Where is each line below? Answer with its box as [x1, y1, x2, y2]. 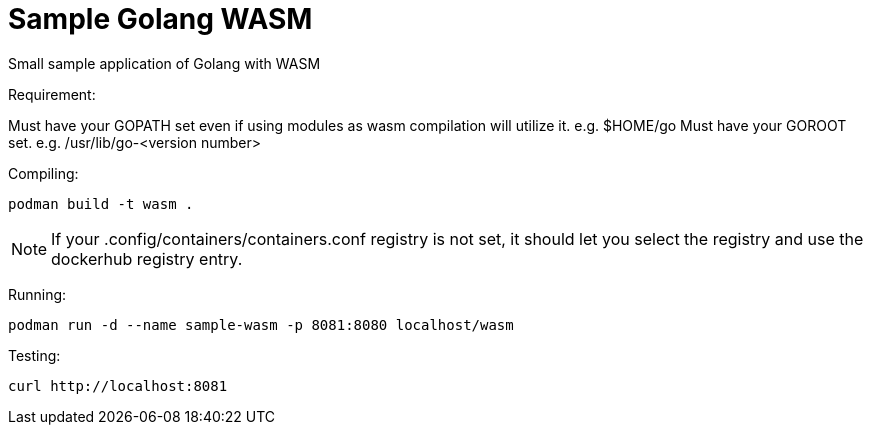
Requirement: [8, 85, 96, 103]
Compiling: [8, 164, 79, 182]
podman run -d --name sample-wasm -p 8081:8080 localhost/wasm [8, 316, 514, 333]
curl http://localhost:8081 [8, 377, 228, 394]
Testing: [8, 346, 61, 364]
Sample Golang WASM [8, 2, 313, 36]
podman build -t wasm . [8, 195, 194, 212]
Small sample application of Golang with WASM [8, 54, 321, 72]
